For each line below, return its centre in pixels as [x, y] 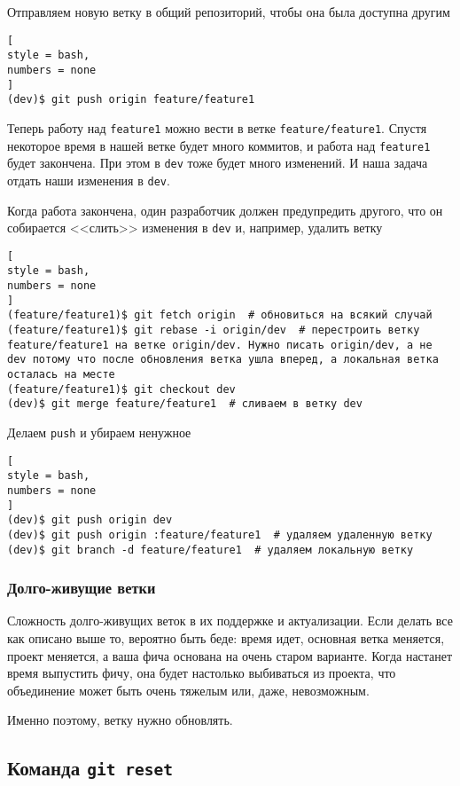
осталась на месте [61, 374]
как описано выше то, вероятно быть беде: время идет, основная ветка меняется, [226, 638]
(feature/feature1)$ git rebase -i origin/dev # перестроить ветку [214, 330]
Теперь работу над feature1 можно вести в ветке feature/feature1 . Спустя [217, 127]
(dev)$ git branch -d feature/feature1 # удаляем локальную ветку [211, 550]
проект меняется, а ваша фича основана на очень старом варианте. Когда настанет [230, 655]
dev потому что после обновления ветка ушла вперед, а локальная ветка [223, 360]
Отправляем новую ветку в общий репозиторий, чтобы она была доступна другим [229, 12]
